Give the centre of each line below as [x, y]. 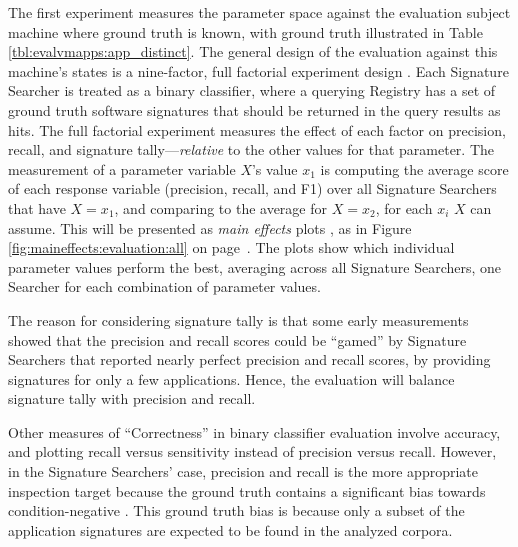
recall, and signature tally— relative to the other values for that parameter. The [251, 149]
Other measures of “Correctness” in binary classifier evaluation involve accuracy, [254, 431]
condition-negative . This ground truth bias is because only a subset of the [236, 510]
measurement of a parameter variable [122, 168]
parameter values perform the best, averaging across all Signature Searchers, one [255, 266]
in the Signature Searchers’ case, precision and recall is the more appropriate [243, 471]
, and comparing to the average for [221, 207]
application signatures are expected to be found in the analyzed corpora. [230, 529]
